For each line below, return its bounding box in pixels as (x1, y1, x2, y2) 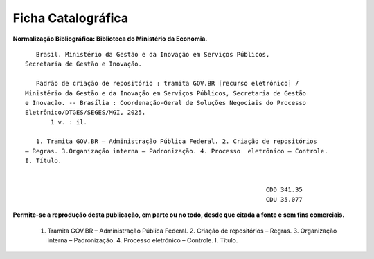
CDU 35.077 (265, 195, 303, 203)
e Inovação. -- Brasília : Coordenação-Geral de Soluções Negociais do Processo (25, 99, 307, 106)
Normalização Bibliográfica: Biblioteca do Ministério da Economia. (12, 35, 208, 43)
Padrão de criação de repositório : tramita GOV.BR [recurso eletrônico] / (35, 79, 299, 88)
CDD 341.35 (265, 186, 303, 193)
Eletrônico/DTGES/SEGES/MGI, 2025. (25, 108, 146, 117)
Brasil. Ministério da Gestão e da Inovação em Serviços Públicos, (35, 50, 270, 58)
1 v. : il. (51, 118, 88, 126)
